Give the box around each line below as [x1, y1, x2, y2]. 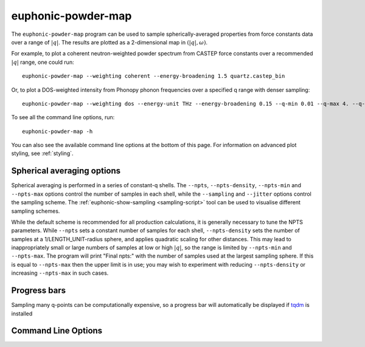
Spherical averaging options [11, 166, 121, 176]
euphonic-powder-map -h [22, 128, 93, 135]
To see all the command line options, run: [11, 114, 115, 121]
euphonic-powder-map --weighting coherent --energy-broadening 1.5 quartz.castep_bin [22, 73, 285, 80]
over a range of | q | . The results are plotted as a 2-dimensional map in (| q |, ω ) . [11, 38, 208, 46]
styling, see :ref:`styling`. [11, 149, 74, 157]
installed [11, 310, 33, 317]
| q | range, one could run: [11, 58, 74, 66]
